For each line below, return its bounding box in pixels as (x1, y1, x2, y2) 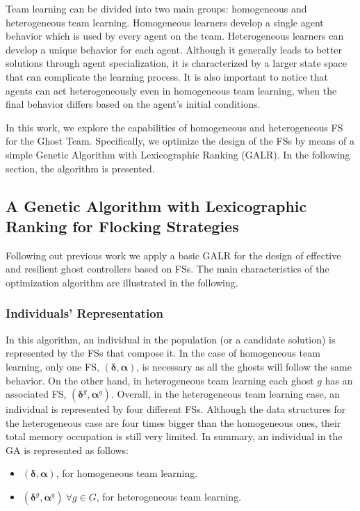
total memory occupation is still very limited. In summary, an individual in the (6, 429, 343, 444)
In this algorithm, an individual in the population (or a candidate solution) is (6, 332, 336, 346)
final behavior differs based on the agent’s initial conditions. (6, 97, 261, 111)
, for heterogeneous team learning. (96, 489, 242, 504)
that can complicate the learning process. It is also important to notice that (6, 69, 328, 83)
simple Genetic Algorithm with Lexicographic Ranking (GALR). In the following (6, 147, 350, 161)
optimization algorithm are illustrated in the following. (6, 275, 238, 289)
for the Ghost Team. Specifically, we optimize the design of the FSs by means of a (6, 133, 354, 148)
